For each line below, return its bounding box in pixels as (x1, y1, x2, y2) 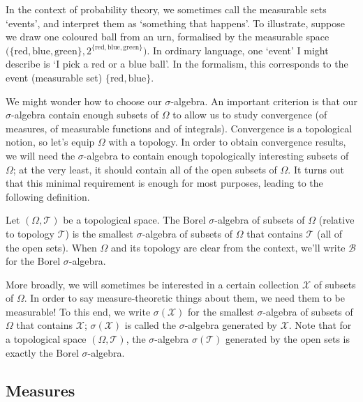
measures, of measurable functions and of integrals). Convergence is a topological (6, 121, 353, 135)
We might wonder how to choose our (6, 93, 162, 108)
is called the (124, 318, 176, 332)
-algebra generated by (184, 318, 277, 332)
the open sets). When (6, 240, 97, 254)
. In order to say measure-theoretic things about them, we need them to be (24, 291, 345, 305)
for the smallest (188, 304, 254, 318)
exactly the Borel (6, 345, 79, 360)
